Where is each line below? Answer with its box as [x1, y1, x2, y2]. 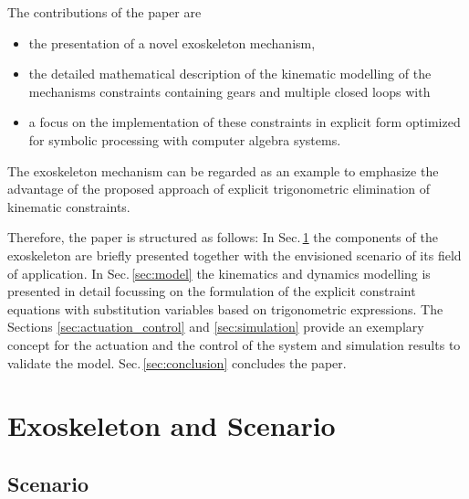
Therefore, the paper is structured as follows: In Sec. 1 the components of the [7, 228, 438, 247]
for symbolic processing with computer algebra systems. [28, 130, 341, 149]
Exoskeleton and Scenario [7, 407, 336, 444]
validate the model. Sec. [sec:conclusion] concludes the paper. [7, 353, 347, 372]
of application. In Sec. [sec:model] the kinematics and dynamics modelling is [7, 263, 431, 282]
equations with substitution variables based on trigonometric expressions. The [7, 299, 443, 318]
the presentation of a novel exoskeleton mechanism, [28, 33, 316, 52]
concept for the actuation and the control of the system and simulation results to [7, 334, 461, 354]
